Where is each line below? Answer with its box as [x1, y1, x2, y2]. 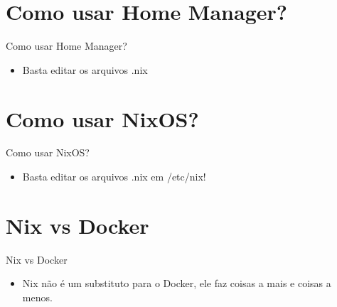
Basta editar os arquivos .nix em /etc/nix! [22, 169, 206, 184]
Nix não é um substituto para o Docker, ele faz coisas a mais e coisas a [22, 276, 331, 291]
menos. [22, 289, 53, 304]
